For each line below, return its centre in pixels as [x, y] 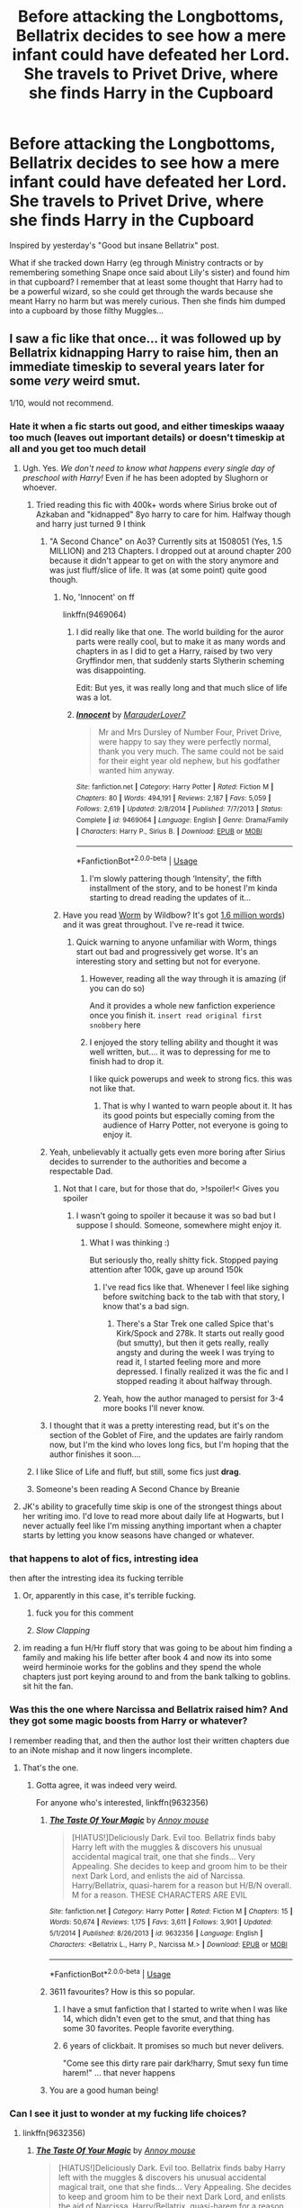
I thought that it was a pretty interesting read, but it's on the [159, 1425]
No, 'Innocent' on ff [98, 597]
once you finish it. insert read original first [176, 1015]
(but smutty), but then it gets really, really [193, 1343]
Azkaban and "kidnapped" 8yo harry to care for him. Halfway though [163, 514]
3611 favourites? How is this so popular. [122, 1991]
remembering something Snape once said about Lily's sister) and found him [150, 272]
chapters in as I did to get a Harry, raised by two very [174, 651]
